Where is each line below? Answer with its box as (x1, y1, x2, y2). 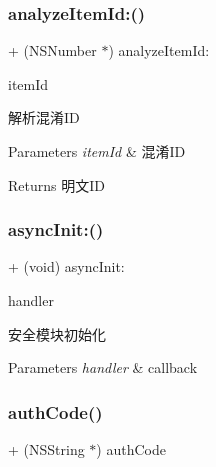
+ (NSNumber (8, 40, 97, 61)
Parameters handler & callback (8, 357, 198, 378)
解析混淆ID (8, 107, 80, 128)
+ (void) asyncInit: (8, 256, 125, 277)
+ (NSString (8, 439, 85, 459)
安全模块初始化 (8, 323, 106, 344)
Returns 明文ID (8, 174, 105, 195)
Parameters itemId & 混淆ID (8, 141, 186, 161)
